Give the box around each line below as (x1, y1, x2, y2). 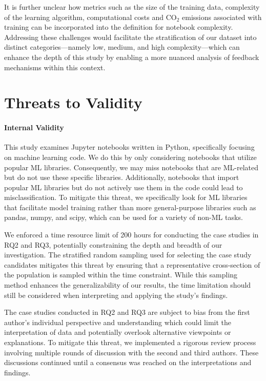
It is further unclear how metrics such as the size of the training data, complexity (4, 2, 260, 12)
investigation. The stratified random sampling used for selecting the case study (4, 249, 252, 260)
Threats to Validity (4, 92, 142, 113)
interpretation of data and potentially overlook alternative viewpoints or (4, 327, 231, 337)
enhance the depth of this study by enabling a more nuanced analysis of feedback (4, 51, 259, 62)
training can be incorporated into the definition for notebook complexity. (4, 22, 233, 32)
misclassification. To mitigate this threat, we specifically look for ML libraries (4, 192, 248, 203)
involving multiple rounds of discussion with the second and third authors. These (4, 347, 259, 357)
